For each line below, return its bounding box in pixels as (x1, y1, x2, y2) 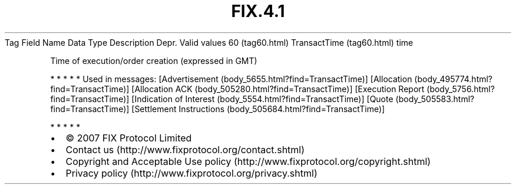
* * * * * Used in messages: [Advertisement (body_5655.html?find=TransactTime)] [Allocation (50, 73, 412, 84)
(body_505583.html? (395, 93, 475, 104)
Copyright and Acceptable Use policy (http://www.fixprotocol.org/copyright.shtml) (65, 155, 431, 167)
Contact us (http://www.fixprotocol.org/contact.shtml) (65, 143, 305, 156)
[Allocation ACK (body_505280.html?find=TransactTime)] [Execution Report (131, 83, 425, 94)
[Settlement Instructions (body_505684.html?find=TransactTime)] (131, 103, 385, 114)
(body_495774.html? (414, 73, 493, 84)
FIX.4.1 (231, 1, 285, 21)
